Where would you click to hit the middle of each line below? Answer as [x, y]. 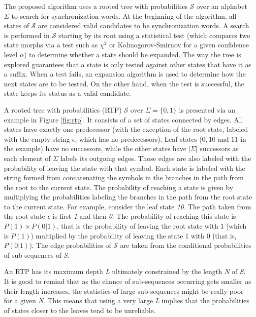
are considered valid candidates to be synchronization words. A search [144, 25]
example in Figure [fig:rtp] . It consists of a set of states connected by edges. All [124, 119]
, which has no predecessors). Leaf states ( [139, 139]
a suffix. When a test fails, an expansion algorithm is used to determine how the [125, 74]
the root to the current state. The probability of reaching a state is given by [119, 187]
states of [17, 25]
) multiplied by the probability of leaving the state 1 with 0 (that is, [134, 235]
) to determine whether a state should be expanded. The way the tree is [132, 54]
